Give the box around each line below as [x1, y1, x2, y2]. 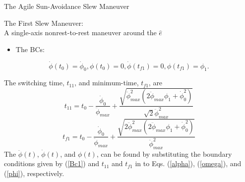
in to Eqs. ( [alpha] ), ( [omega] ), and [135, 158, 242, 169]
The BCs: [15, 44, 45, 54]
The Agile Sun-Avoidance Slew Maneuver [4, 1, 129, 11]
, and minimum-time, [74, 77, 139, 88]
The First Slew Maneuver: [4, 17, 83, 28]
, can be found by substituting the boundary [96, 148, 232, 159]
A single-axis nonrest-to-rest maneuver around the [4, 27, 157, 38]
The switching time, [4, 77, 64, 88]
